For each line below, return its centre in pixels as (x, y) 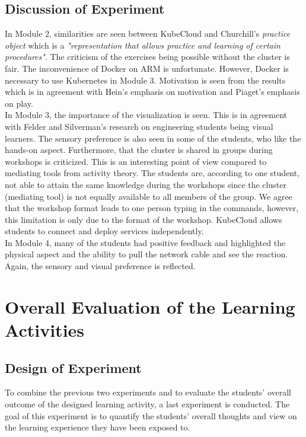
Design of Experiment (73, 367)
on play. (19, 103)
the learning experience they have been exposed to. (98, 427)
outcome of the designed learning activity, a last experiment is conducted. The (147, 404)
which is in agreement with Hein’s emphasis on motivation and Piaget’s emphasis (152, 92)
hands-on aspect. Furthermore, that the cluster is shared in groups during (139, 150)
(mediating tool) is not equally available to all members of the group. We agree (149, 196)
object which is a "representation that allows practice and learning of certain (143, 45)
